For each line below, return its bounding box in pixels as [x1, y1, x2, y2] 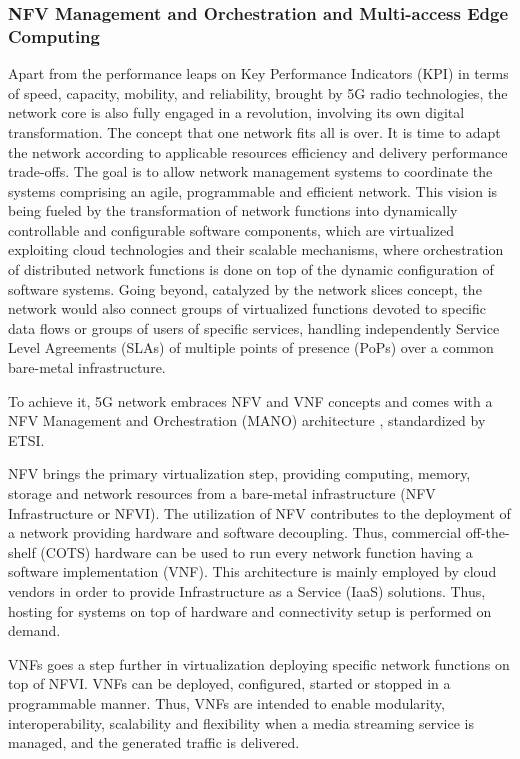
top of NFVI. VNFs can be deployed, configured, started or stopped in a [8, 673, 451, 694]
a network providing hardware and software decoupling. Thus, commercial [8, 522, 462, 543]
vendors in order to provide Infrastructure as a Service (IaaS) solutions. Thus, [8, 580, 486, 601]
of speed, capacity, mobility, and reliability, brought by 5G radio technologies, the [8, 82, 508, 103]
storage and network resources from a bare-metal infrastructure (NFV [8, 483, 436, 504]
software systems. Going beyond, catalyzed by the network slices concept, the [8, 278, 482, 299]
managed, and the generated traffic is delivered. [8, 732, 300, 753]
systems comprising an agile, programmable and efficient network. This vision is [8, 180, 498, 201]
